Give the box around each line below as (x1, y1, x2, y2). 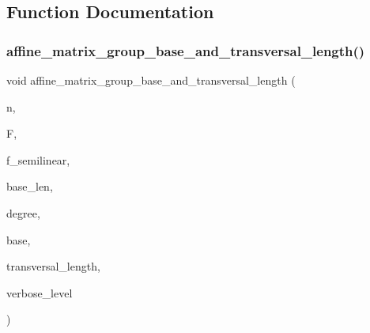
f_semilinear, (6, 151, 70, 168)
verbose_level (6, 284, 73, 301)
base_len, (6, 178, 53, 195)
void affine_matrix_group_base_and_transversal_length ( (6, 72, 296, 88)
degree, (6, 204, 40, 221)
